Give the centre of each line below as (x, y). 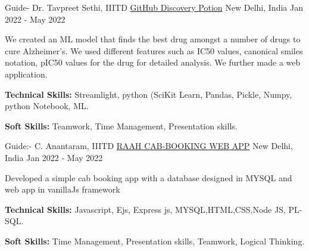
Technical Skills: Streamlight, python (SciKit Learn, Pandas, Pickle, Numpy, (149, 94)
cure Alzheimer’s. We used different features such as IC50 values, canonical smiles (154, 50)
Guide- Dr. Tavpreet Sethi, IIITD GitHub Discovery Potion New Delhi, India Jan (154, 7)
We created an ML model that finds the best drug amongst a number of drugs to (153, 39)
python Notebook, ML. (47, 106)
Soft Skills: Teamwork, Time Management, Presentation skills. (121, 125)
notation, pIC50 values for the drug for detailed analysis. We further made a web (153, 62)
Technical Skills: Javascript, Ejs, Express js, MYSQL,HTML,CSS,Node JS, (145, 209)
